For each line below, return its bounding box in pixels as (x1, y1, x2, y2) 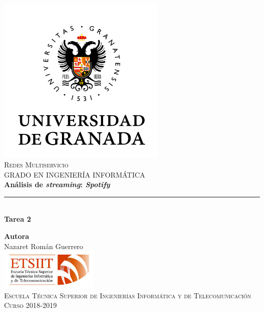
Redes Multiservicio (4, 159, 69, 169)
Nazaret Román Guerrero (4, 240, 83, 251)
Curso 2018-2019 (4, 300, 57, 310)
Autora (4, 230, 29, 241)
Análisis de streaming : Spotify (4, 179, 110, 190)
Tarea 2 (4, 214, 31, 224)
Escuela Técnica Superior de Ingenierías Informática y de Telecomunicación (4, 290, 251, 300)
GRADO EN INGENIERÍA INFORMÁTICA (4, 169, 145, 180)
